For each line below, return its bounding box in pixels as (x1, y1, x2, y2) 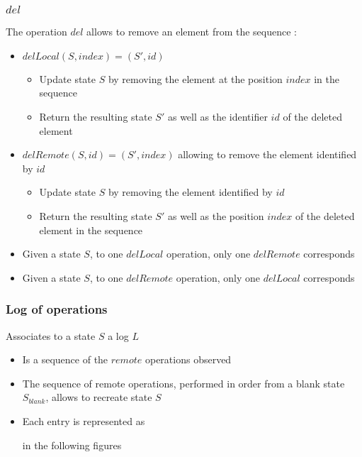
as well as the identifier (167, 109, 268, 124)
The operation (6, 24, 67, 39)
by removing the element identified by (108, 185, 273, 199)
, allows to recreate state (45, 390, 152, 404)
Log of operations (6, 300, 108, 318)
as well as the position (167, 209, 264, 224)
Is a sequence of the (22, 352, 108, 367)
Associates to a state (6, 328, 96, 343)
